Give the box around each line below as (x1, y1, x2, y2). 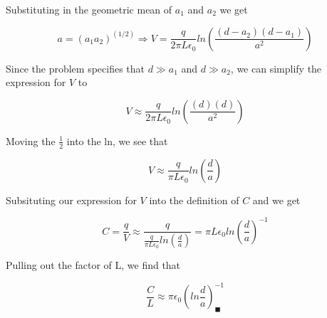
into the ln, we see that (66, 133, 168, 148)
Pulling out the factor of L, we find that (6, 258, 181, 272)
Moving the (6, 133, 56, 148)
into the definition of (149, 192, 239, 207)
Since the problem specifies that (6, 60, 145, 75)
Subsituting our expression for (6, 192, 137, 207)
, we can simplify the (230, 60, 322, 75)
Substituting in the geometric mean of (6, 2, 172, 16)
